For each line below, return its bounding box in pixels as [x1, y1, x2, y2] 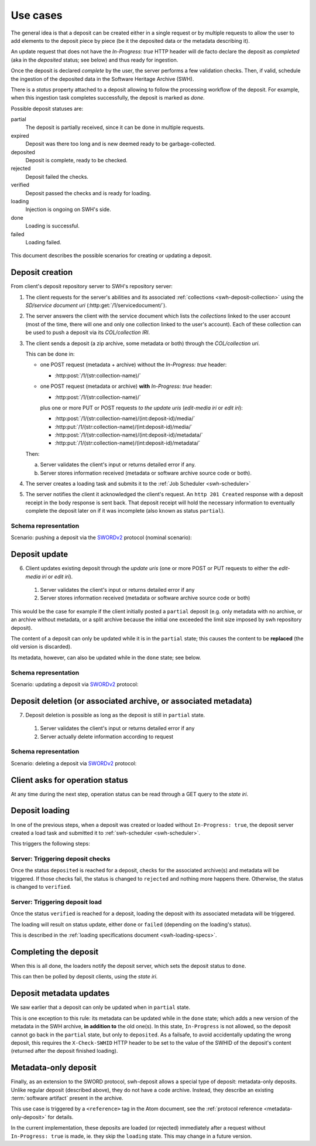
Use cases [11, 9, 63, 22]
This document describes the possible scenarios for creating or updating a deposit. [11, 252, 212, 259]
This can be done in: [25, 350, 75, 357]
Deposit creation [11, 267, 73, 278]
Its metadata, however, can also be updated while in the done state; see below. [11, 654, 201, 661]
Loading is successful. [25, 223, 80, 230]
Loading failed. [25, 238, 61, 245]
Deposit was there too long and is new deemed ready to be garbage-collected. [25, 141, 216, 148]
